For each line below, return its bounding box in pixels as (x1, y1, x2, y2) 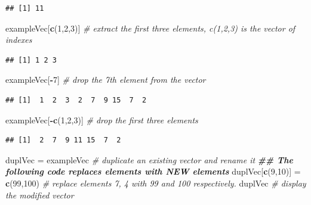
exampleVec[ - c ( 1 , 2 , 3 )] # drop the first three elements (5, 113, 198, 126)
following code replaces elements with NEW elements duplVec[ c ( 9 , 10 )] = (5, 165, 301, 178)
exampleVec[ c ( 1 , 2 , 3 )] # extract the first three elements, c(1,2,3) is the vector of (5, 21, 295, 34)
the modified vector (5, 188, 74, 201)
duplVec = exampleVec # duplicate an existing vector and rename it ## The (5, 153, 293, 166)
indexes (5, 33, 32, 46)
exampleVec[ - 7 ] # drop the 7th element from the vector (5, 73, 206, 86)
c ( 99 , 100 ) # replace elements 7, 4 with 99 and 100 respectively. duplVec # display (5, 176, 306, 189)
